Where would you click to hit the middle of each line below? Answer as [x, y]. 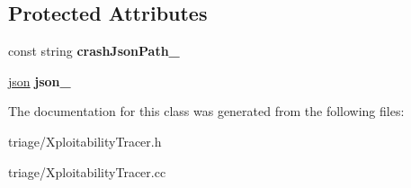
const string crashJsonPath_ [94, 51]
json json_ [40, 81]
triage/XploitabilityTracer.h [85, 141]
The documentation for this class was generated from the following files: [206, 111]
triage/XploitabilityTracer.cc [87, 171]
